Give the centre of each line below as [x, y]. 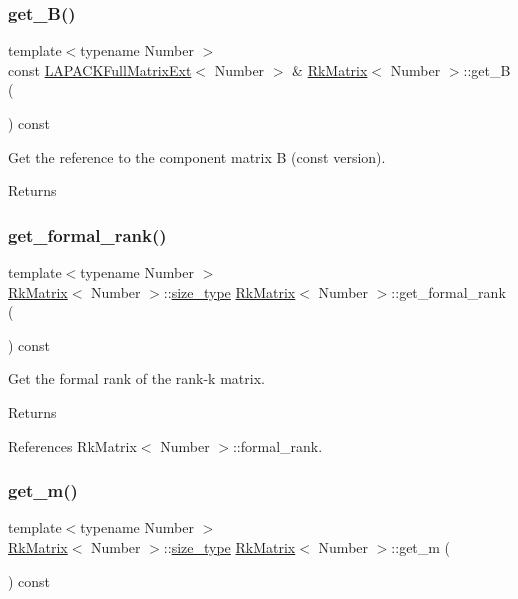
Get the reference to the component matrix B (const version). [197, 156]
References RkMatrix [72, 445]
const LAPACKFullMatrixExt [100, 69]
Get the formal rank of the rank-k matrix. [136, 378]
